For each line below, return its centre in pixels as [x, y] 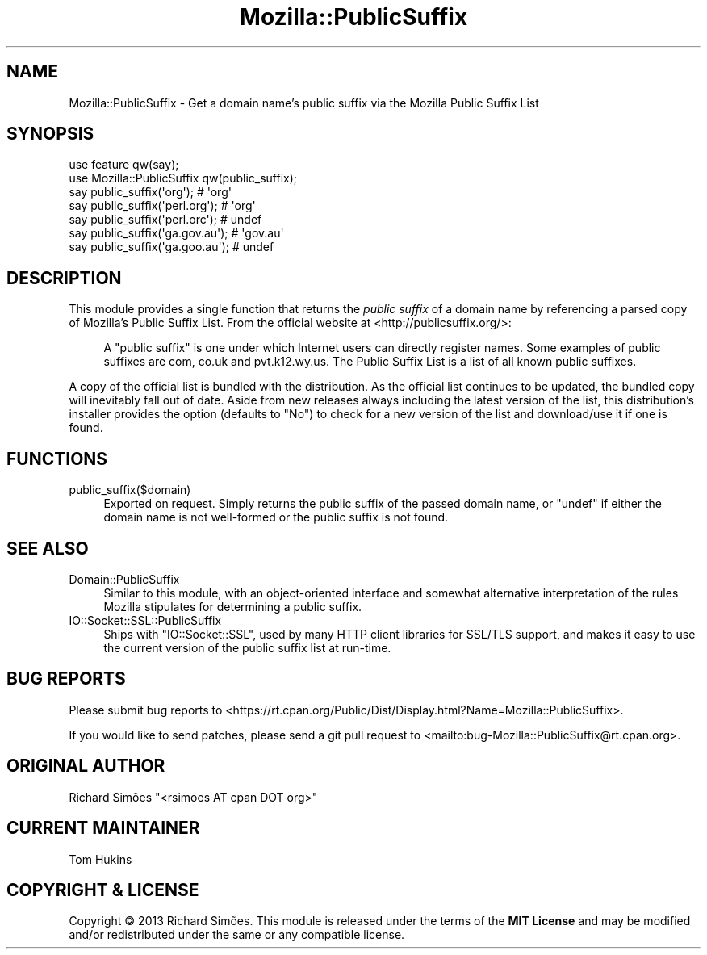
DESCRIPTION [64, 278]
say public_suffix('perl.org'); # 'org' [162, 206]
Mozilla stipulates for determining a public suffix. [233, 606]
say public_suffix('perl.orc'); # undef [165, 220]
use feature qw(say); [124, 165]
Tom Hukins [100, 859]
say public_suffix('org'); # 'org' [150, 192]
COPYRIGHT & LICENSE [103, 890]
